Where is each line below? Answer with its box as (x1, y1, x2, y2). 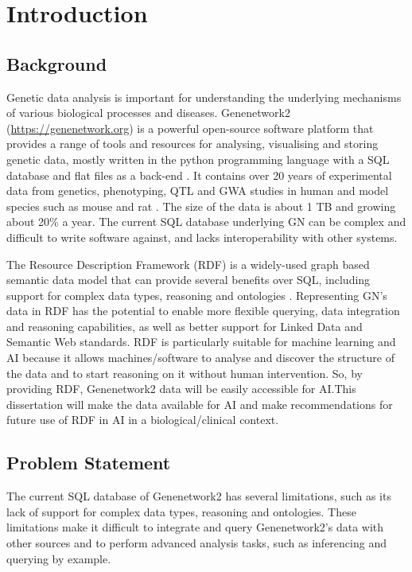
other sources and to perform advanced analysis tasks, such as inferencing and (6, 535, 387, 551)
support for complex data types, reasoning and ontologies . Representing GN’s (6, 286, 387, 303)
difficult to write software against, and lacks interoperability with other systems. (6, 228, 398, 245)
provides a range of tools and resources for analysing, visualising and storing (6, 135, 379, 152)
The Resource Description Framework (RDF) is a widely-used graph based (6, 255, 370, 272)
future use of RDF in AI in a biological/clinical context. (6, 411, 279, 428)
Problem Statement (6, 450, 171, 475)
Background (6, 51, 107, 76)
